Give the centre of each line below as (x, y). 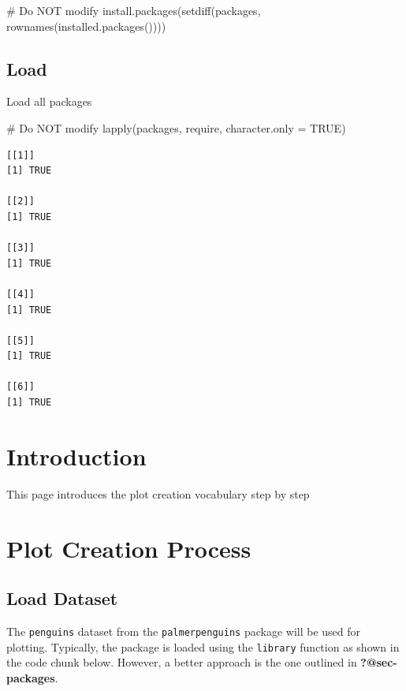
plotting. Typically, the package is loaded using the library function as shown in (203, 646)
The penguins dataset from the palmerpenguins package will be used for (184, 631)
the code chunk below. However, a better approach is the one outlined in (182, 662)
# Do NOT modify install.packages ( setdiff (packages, (134, 10)
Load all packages (49, 101)
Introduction (76, 456)
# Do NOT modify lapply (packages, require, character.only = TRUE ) (176, 127)
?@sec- (379, 662)
